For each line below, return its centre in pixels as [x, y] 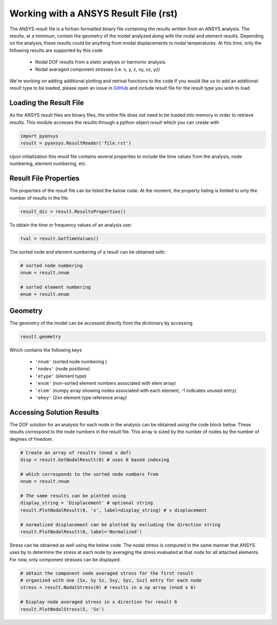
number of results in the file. [39, 198]
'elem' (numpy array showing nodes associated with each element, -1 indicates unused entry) [136, 390]
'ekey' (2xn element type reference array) [81, 397]
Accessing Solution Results [54, 412]
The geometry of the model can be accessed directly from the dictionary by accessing [101, 323]
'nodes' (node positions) [63, 369]
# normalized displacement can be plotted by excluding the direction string [120, 524]
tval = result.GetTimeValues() [60, 238]
